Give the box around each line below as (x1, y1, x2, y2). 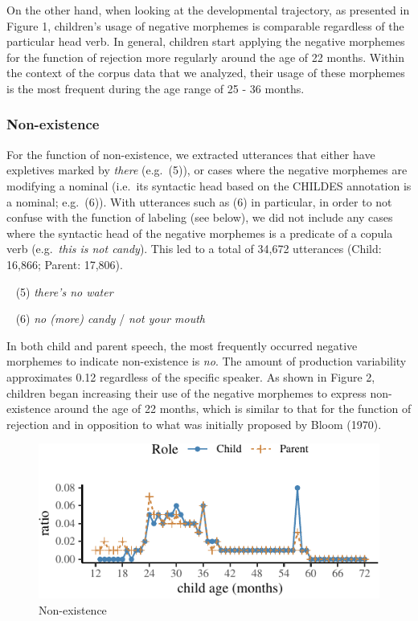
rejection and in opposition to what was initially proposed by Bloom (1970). (6, 415, 382, 432)
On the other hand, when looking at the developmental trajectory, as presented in (6, 2, 410, 18)
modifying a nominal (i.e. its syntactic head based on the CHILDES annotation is (6, 177, 412, 194)
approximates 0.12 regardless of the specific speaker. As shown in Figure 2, (6, 368, 375, 385)
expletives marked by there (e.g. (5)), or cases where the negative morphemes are (6, 161, 408, 178)
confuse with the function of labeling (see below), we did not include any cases (6, 209, 393, 226)
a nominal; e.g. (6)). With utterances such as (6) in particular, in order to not (6, 193, 392, 210)
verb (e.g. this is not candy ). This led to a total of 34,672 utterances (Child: (6, 240, 382, 257)
